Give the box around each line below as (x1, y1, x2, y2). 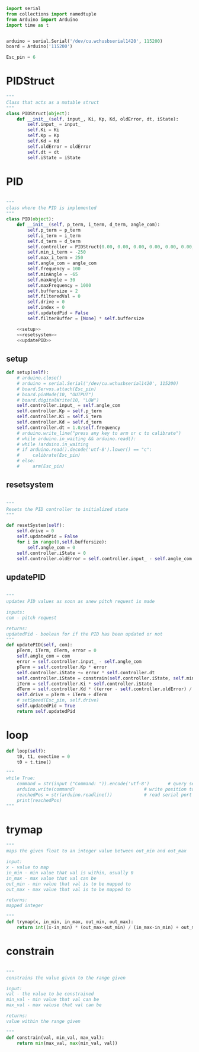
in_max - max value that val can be (6, 875, 97, 882)
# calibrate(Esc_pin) (17, 452, 81, 459)
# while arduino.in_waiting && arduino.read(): (17, 435, 136, 442)
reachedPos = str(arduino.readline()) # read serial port (17, 792, 192, 798)
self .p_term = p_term (27, 227, 81, 233)
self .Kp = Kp (27, 132, 60, 139)
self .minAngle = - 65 (27, 271, 78, 277)
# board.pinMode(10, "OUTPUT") (17, 391, 94, 397)
